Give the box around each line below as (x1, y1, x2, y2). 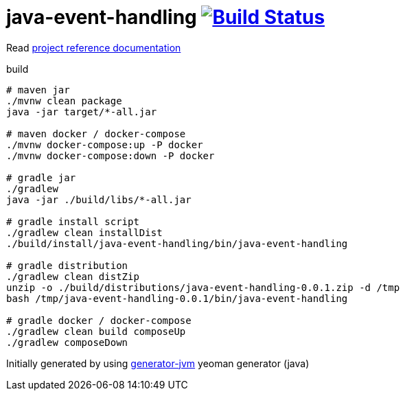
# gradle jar (6, 172, 76, 183)
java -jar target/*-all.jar (6, 106, 157, 117)
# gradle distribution (6, 259, 128, 271)
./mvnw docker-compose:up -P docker (6, 139, 203, 150)
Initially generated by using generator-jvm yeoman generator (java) (6, 357, 310, 369)
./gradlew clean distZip (6, 270, 139, 282)
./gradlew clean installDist (6, 226, 163, 238)
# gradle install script (6, 216, 139, 227)
